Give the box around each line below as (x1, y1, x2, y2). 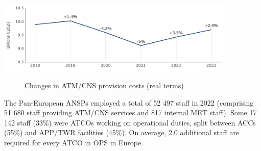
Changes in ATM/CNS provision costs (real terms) (25, 80, 184, 90)
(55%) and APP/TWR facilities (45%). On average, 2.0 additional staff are (4, 127, 240, 138)
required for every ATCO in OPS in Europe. (4, 137, 144, 147)
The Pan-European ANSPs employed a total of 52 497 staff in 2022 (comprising (4, 97, 254, 108)
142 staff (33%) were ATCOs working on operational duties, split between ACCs (4, 117, 256, 128)
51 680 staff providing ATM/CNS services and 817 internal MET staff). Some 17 (4, 107, 257, 118)
